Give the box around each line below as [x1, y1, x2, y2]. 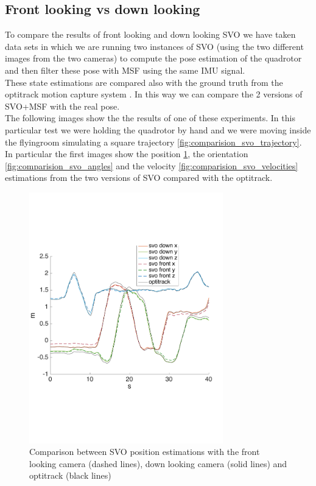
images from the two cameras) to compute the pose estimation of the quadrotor [5, 52, 302, 65]
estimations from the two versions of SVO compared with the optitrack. [5, 171, 273, 184]
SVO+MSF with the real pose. [5, 99, 120, 112]
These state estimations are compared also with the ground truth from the [5, 76, 283, 88]
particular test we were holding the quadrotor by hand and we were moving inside [5, 123, 311, 136]
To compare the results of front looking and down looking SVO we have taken [5, 28, 296, 41]
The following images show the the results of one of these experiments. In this [5, 111, 295, 124]
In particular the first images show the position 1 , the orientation [5, 147, 248, 160]
